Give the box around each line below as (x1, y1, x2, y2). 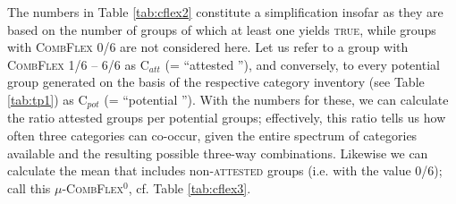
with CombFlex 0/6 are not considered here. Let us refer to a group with (7, 38, 409, 56)
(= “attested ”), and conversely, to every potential (165, 55, 440, 73)
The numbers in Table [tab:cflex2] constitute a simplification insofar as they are (7, 3, 443, 21)
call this (7, 178, 51, 197)
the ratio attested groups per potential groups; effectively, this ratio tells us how (7, 108, 446, 127)
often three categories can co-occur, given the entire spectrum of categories (7, 126, 418, 145)
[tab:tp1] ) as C (7, 89, 88, 108)
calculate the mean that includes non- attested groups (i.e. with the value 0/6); (7, 161, 443, 180)
